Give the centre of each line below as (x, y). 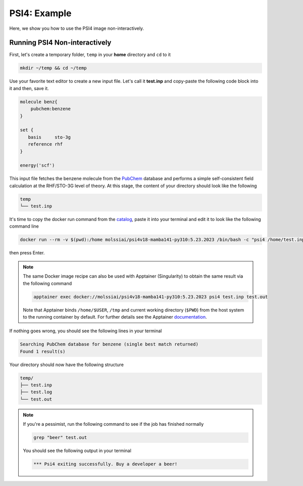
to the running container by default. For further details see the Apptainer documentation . (115, 317)
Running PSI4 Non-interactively (60, 43)
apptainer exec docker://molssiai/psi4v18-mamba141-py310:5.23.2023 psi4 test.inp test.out (151, 297)
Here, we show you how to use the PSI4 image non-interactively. (77, 28)
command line (24, 226)
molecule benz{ (39, 102)
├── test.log (36, 392)
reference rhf (45, 144)
